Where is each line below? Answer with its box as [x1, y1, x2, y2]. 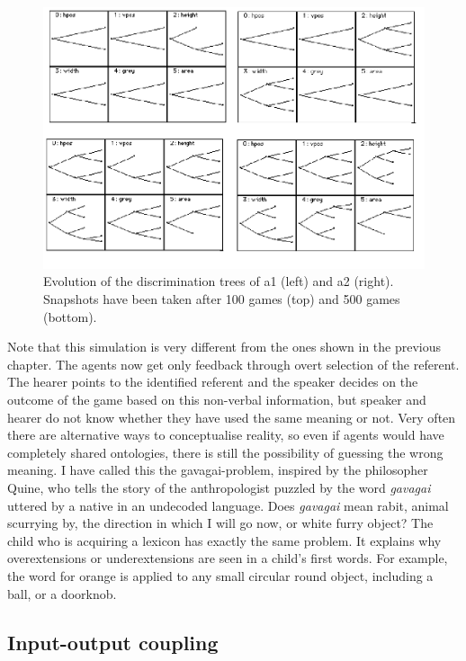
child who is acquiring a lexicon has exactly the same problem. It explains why [7, 531, 442, 549]
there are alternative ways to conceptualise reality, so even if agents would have [7, 425, 444, 444]
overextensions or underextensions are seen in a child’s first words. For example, [7, 549, 448, 567]
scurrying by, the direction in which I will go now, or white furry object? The [7, 514, 434, 532]
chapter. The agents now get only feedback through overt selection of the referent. [7, 354, 460, 373]
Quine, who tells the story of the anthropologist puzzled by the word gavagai [7, 478, 431, 496]
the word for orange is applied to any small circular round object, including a [7, 566, 434, 585]
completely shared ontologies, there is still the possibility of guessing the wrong [7, 442, 444, 461]
